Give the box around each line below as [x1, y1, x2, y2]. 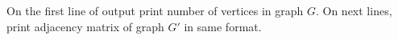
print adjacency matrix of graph [6, 18, 164, 34]
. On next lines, [315, 2, 392, 18]
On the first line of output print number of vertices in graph [6, 2, 304, 18]
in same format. [184, 18, 262, 34]
